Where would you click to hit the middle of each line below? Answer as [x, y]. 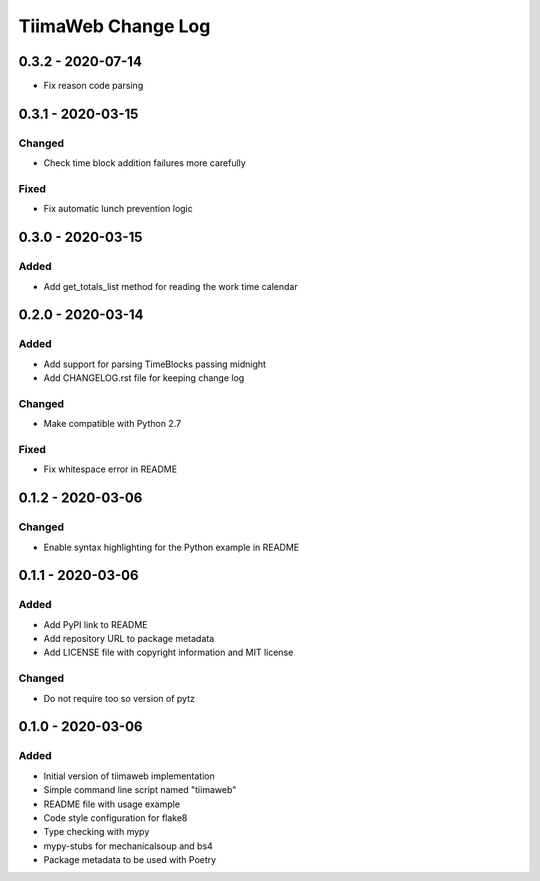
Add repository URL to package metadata [129, 639]
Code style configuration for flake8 [115, 817]
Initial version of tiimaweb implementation [129, 776]
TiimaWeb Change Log [114, 26]
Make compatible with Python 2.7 [112, 424]
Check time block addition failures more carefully [145, 163]
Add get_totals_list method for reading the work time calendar [171, 286]
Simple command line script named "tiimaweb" [140, 790]
